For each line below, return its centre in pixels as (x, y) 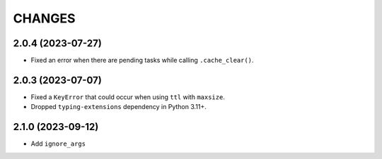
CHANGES (44, 18)
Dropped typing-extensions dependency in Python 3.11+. (118, 107)
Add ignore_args (58, 144)
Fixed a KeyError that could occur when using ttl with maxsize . (128, 97)
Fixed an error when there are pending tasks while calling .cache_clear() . (142, 61)
